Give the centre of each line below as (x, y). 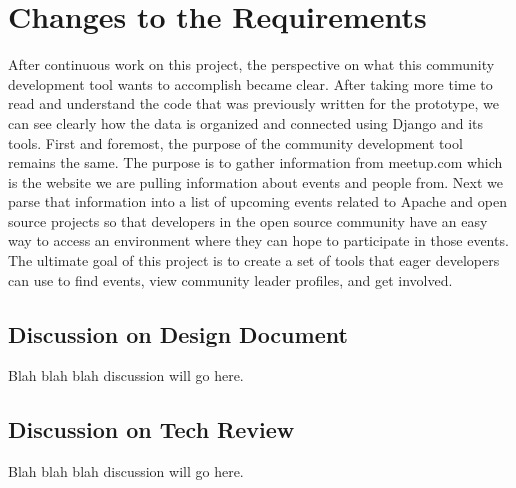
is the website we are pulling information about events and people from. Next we (255, 181)
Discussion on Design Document (178, 333)
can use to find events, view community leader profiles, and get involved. (230, 279)
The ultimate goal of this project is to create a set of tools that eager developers (254, 260)
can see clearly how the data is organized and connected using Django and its (246, 122)
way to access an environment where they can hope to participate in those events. (258, 240)
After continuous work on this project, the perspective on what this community (251, 64)
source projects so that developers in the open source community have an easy (248, 220)
